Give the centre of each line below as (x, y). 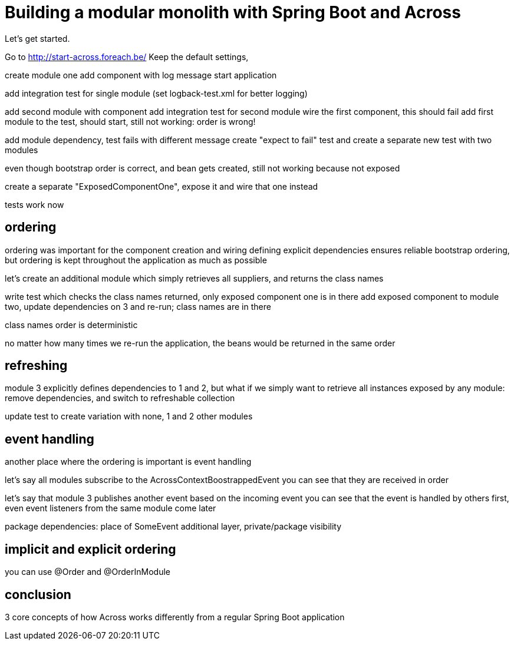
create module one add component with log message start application (141, 75)
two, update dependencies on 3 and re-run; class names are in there (138, 306)
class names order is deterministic (71, 325)
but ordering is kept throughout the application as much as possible (136, 260)
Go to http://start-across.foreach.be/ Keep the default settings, (127, 57)
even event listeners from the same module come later (111, 508)
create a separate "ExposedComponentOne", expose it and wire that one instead (162, 186)
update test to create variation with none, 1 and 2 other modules (129, 416)
